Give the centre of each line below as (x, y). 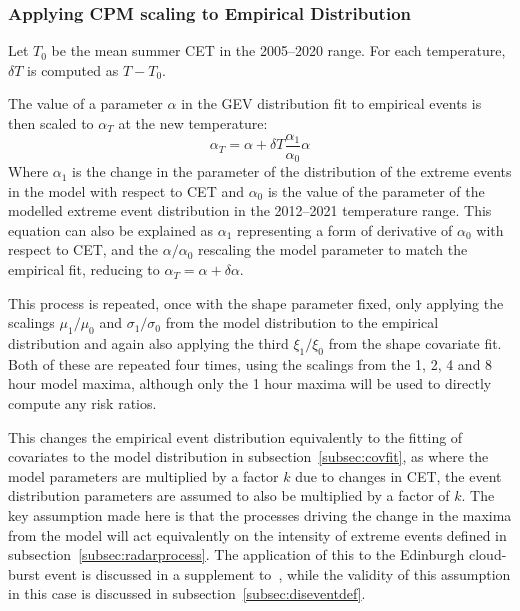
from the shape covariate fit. (415, 343)
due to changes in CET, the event (398, 475)
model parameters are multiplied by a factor (143, 475)
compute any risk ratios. (82, 403)
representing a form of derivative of (345, 229)
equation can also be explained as (111, 229)
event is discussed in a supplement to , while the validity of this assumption (277, 573)
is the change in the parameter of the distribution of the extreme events (292, 171)
